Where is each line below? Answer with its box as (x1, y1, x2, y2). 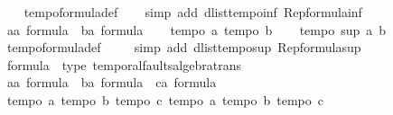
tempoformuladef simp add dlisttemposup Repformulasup (6, 38, 361, 57)
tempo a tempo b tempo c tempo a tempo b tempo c (6, 90, 323, 109)
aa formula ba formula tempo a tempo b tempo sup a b (6, 20, 387, 39)
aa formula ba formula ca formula (6, 73, 217, 92)
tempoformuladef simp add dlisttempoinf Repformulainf (23, 3, 362, 21)
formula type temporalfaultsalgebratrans (6, 55, 241, 74)
